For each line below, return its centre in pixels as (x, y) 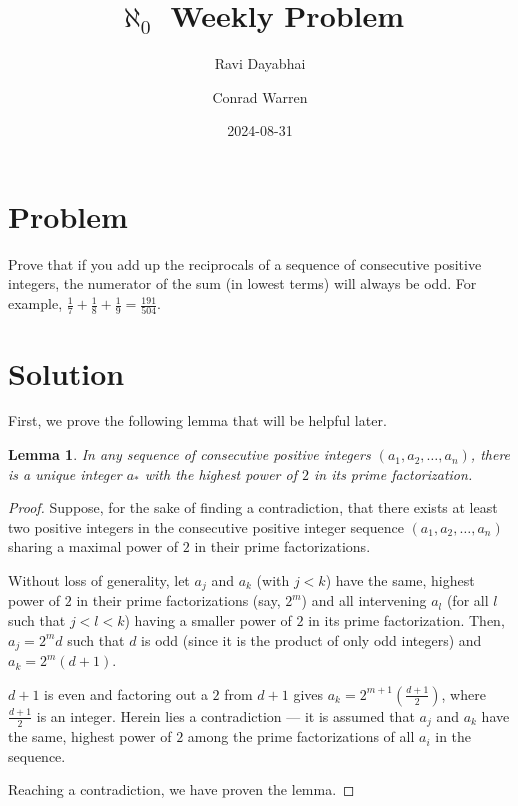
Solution (66, 372)
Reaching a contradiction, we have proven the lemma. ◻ (181, 789)
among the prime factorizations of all (301, 736)
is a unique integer (65, 473)
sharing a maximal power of (93, 546)
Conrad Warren (260, 96)
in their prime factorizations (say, (178, 600)
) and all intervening (364, 600)
